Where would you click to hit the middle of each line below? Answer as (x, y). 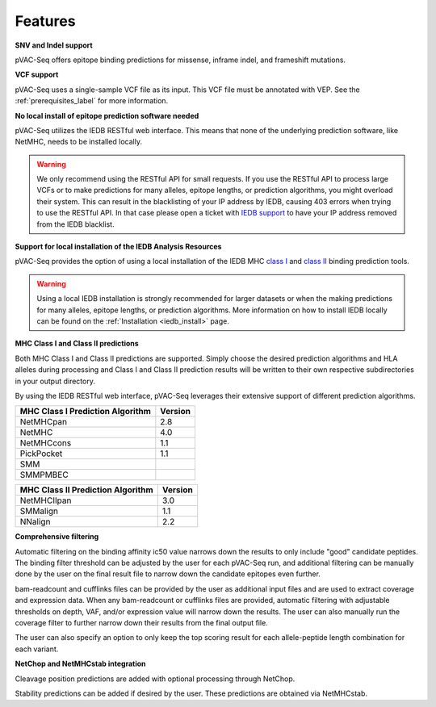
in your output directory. (55, 381)
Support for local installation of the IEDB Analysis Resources (118, 247)
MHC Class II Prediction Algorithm (86, 490)
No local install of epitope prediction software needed (107, 115)
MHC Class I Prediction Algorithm (85, 412)
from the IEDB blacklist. (75, 224)
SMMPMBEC (44, 475)
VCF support (37, 75)
